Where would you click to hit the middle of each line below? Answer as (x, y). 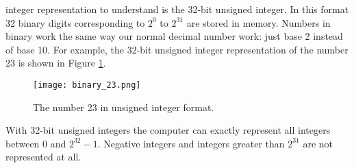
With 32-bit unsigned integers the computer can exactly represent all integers (168, 130)
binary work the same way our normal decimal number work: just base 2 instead (174, 36)
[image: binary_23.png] (87, 85)
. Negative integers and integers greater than (191, 143)
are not (318, 143)
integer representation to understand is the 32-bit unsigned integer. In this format (177, 9)
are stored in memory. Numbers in (258, 22)
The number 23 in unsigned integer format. (124, 107)
